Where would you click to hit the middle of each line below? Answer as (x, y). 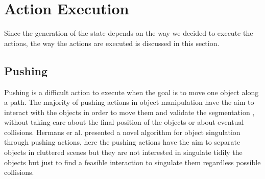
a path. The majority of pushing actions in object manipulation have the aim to (129, 102)
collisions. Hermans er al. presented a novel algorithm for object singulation (122, 132)
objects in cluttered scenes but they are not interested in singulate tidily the (123, 152)
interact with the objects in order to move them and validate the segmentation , (129, 112)
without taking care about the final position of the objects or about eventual (124, 122)
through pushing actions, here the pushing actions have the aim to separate (122, 142)
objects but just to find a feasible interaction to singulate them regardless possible (132, 162)
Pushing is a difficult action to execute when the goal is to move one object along (131, 92)
